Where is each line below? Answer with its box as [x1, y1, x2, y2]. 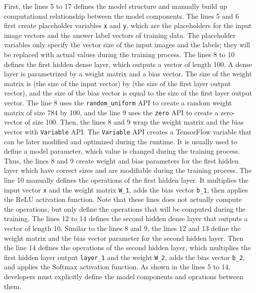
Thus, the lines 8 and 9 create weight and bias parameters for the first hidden [4, 155, 239, 165]
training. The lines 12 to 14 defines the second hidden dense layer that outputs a [4, 213, 248, 224]
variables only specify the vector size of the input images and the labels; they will [4, 39, 250, 50]
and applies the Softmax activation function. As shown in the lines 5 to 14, [4, 261, 231, 272]
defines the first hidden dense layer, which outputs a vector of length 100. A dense [4, 59, 252, 69]
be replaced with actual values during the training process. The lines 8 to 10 [4, 49, 235, 60]
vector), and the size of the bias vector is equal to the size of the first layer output [4, 88, 252, 98]
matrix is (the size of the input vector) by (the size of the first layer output [4, 78, 231, 88]
